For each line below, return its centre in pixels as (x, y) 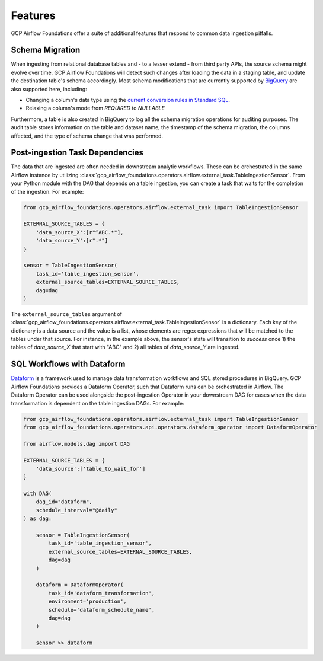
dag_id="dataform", (64, 502)
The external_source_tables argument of (67, 314)
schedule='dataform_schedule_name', (102, 610)
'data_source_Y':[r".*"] (72, 241)
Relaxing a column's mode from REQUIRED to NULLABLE (95, 108)
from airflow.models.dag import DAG (77, 444)
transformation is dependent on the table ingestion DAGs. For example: (97, 403)
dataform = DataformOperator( (80, 585)
